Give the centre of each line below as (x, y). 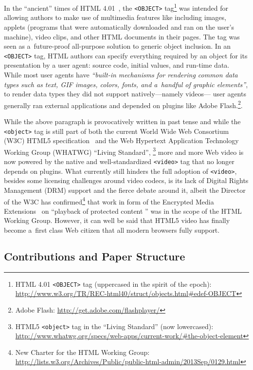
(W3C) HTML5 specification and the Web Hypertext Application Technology (121, 140)
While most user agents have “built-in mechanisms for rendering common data (121, 74)
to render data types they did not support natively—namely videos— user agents (125, 94)
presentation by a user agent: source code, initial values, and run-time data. (117, 65)
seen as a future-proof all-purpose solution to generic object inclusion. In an (117, 46)
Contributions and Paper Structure (95, 256)
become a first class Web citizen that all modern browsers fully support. (112, 230)
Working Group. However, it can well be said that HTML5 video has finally (117, 220)
